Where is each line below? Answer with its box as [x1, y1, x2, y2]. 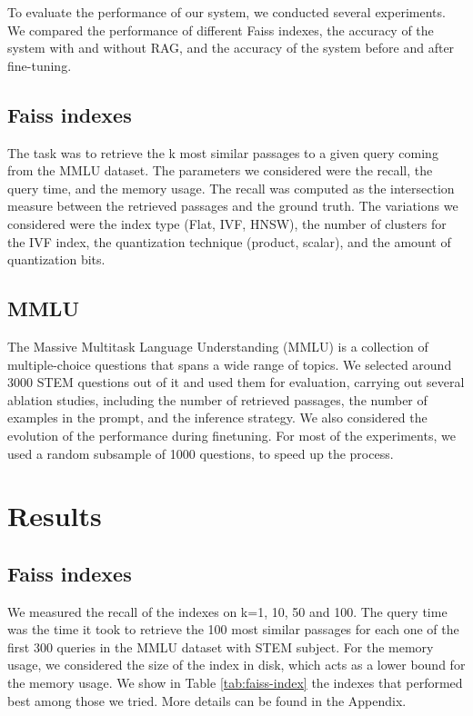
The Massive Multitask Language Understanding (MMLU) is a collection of [7, 336, 428, 355]
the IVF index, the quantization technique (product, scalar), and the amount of [7, 232, 451, 251]
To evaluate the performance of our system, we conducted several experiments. [7, 3, 446, 21]
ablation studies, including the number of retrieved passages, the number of [7, 390, 428, 409]
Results [7, 497, 102, 534]
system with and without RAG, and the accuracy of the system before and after [7, 38, 455, 57]
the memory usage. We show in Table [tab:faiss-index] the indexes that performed [7, 673, 463, 692]
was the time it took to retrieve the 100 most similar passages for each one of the [7, 620, 459, 639]
